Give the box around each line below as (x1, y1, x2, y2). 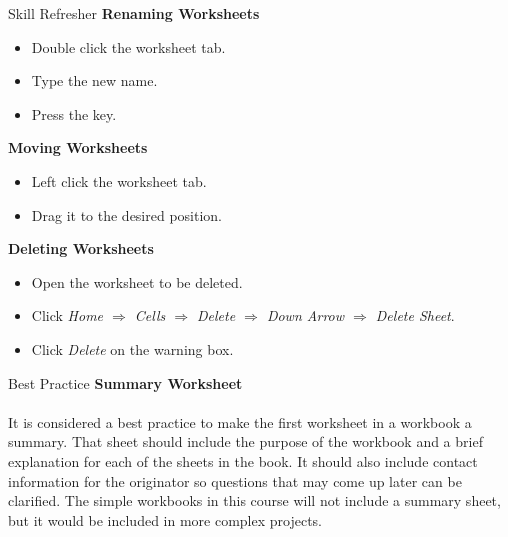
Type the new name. (31, 70, 158, 91)
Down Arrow (266, 305, 345, 326)
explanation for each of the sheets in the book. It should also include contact (8, 450, 478, 471)
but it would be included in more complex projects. (8, 509, 323, 530)
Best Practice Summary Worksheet (8, 372, 243, 393)
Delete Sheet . (375, 305, 455, 326)
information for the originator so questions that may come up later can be (8, 470, 462, 491)
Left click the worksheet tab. (31, 170, 207, 191)
